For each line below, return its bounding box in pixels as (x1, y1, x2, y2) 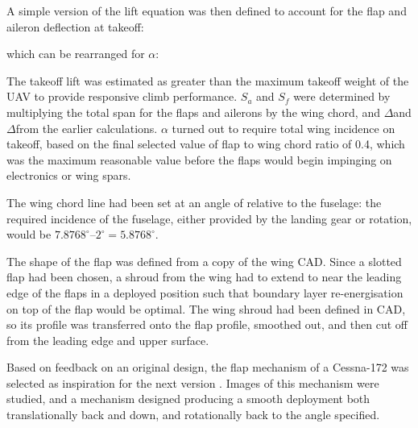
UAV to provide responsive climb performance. (6, 88, 238, 105)
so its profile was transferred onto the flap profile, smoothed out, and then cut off (6, 316, 408, 333)
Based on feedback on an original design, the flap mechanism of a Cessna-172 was (6, 359, 409, 376)
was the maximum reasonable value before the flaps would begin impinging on (6, 151, 392, 168)
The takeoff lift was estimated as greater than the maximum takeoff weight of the (6, 72, 409, 89)
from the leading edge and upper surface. (6, 331, 209, 348)
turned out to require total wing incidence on (172, 119, 395, 136)
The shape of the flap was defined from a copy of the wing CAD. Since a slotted (6, 252, 402, 269)
